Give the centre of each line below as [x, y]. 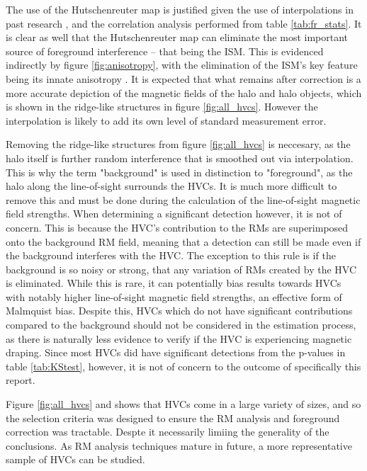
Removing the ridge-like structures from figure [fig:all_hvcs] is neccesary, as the [178, 144]
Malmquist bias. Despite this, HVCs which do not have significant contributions [179, 311]
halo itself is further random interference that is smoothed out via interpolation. [180, 158]
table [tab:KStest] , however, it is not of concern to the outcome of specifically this [183, 366]
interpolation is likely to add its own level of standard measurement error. [166, 120]
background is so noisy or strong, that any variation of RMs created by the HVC [181, 269]
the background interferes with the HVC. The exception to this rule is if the [171, 255]
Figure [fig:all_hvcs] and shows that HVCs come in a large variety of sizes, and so [183, 404]
